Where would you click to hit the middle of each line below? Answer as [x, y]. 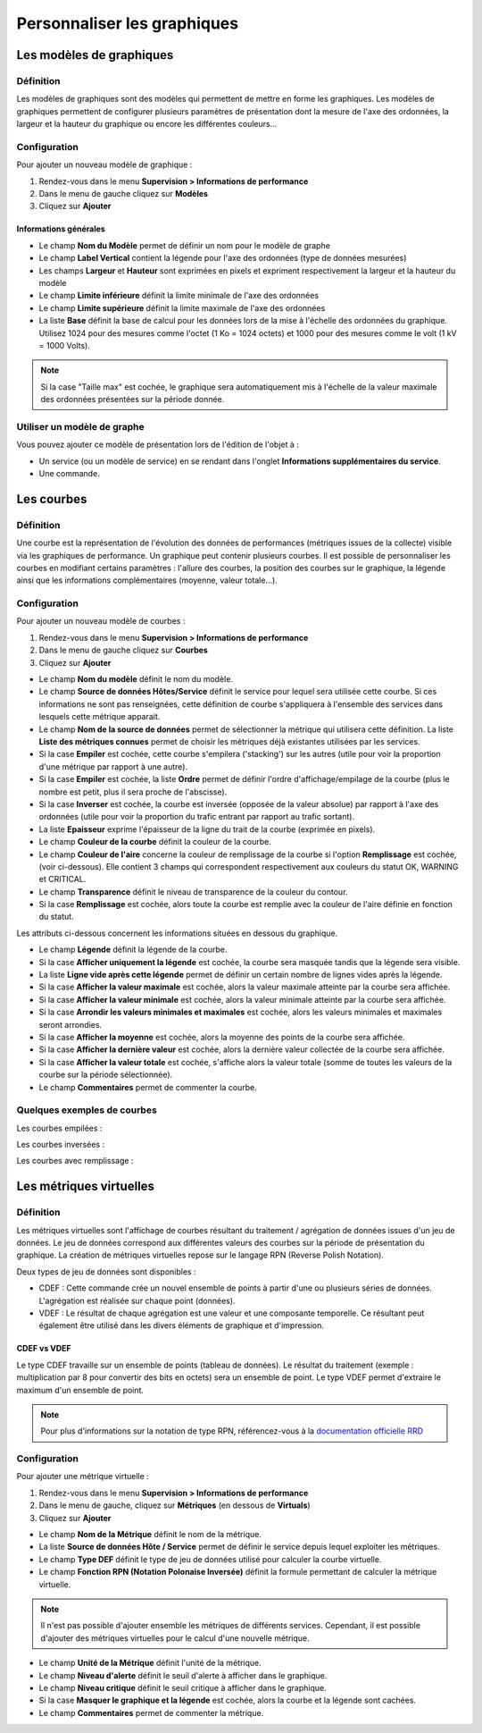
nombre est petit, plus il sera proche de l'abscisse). [133, 792]
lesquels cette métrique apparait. [100, 717]
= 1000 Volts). [65, 345]
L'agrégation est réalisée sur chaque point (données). [137, 1300]
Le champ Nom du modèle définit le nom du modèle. [136, 679]
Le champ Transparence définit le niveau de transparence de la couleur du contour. [193, 892]
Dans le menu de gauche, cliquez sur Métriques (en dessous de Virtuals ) [175, 1505]
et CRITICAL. [62, 879]
